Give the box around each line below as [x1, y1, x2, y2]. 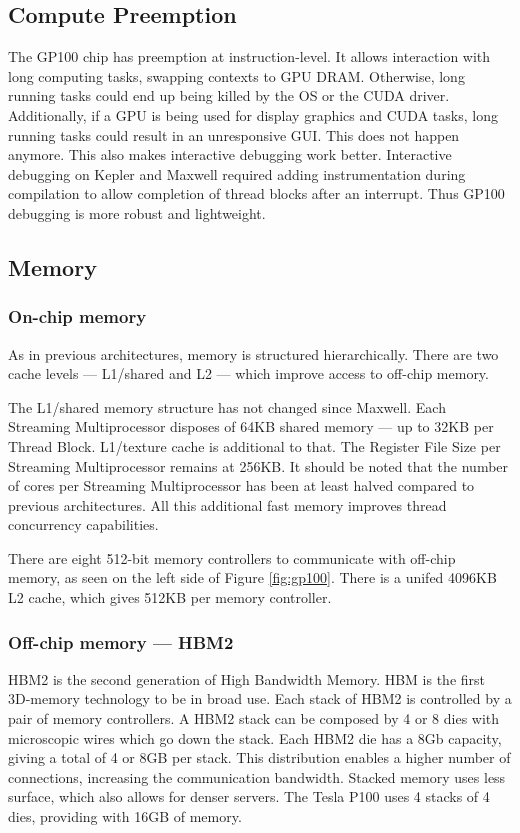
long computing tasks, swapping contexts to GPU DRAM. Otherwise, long [8, 65, 465, 86]
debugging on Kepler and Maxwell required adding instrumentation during [8, 163, 466, 184]
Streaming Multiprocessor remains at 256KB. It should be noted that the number [8, 455, 509, 476]
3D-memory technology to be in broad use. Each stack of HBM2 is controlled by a [8, 688, 512, 709]
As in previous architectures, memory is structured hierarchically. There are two [8, 343, 499, 364]
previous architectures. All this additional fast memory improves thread [8, 494, 447, 515]
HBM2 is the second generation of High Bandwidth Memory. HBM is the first [8, 668, 486, 689]
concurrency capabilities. [8, 514, 159, 535]
